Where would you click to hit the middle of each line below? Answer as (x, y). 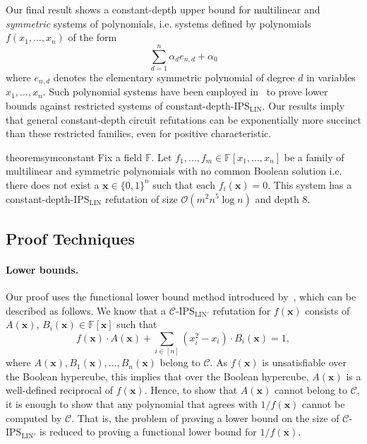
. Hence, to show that (191, 390)
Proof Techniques (70, 238)
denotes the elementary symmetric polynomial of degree (174, 77)
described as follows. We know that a (86, 310)
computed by (34, 417)
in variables (331, 77)
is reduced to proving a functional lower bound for (148, 432)
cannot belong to (311, 390)
